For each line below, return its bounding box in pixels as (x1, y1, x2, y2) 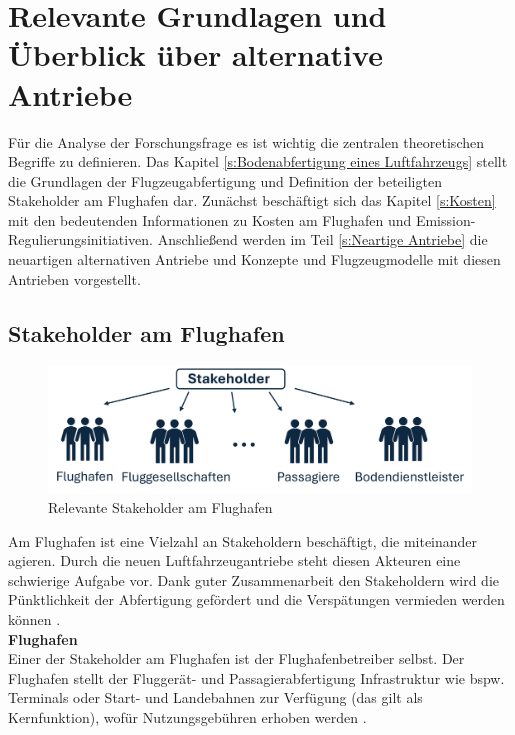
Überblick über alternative (8, 34, 383, 75)
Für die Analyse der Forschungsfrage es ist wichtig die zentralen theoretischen (8, 131, 484, 152)
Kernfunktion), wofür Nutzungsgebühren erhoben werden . (8, 706, 367, 727)
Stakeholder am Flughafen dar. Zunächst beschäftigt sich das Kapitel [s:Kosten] (8, 190, 496, 211)
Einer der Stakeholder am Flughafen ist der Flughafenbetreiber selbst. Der (8, 648, 465, 669)
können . (8, 608, 61, 629)
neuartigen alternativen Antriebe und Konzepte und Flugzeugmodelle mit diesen (8, 249, 501, 270)
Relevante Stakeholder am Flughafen (48, 496, 273, 517)
